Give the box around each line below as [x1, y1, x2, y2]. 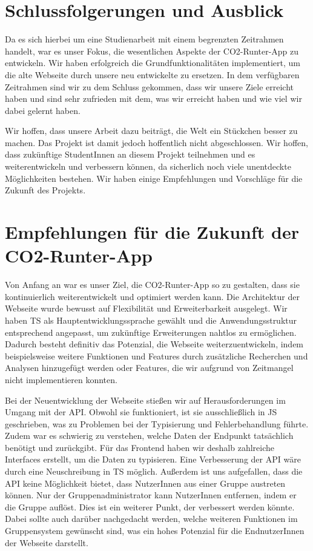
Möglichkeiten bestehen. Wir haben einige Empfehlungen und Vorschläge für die [5, 172, 303, 184]
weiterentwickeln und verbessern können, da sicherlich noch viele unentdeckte [5, 160, 291, 173]
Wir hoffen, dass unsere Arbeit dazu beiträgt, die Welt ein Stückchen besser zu [5, 124, 298, 137]
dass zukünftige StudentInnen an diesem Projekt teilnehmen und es [5, 148, 255, 161]
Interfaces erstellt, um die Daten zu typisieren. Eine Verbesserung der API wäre [5, 453, 301, 466]
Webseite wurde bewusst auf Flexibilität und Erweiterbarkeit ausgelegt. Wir [5, 302, 288, 315]
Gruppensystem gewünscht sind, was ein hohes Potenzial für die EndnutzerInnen [5, 524, 305, 537]
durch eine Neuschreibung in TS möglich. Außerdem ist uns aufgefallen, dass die [5, 465, 303, 478]
